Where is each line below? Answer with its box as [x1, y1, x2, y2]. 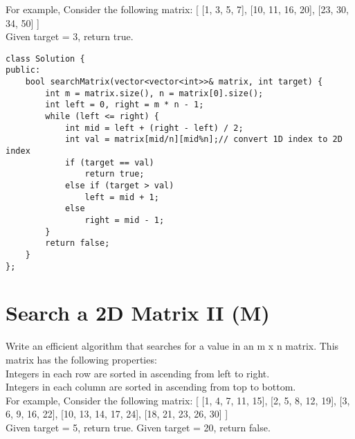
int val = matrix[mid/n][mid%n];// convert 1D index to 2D [64, 134, 343, 145]
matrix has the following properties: [6, 352, 157, 366]
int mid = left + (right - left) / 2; [64, 123, 244, 133]
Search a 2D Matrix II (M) [6, 298, 270, 327]
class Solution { [6, 53, 85, 64]
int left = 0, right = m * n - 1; [45, 100, 204, 110]
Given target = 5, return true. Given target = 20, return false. [6, 420, 271, 434]
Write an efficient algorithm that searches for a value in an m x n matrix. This [6, 339, 339, 353]
